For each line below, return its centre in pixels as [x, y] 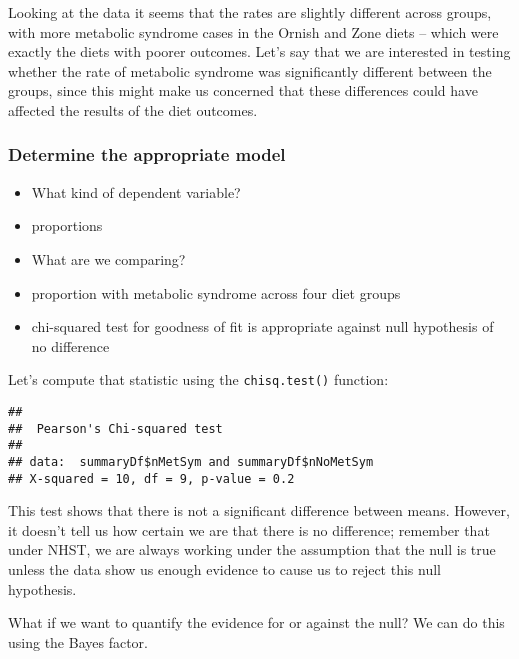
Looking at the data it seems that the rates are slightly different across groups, [250, 12]
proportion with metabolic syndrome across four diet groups [216, 292]
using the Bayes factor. [78, 641]
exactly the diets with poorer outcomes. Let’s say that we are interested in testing [259, 51]
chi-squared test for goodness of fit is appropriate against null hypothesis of [262, 326]
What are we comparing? [108, 258]
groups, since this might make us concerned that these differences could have [243, 90]
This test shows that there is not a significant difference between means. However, [259, 510]
